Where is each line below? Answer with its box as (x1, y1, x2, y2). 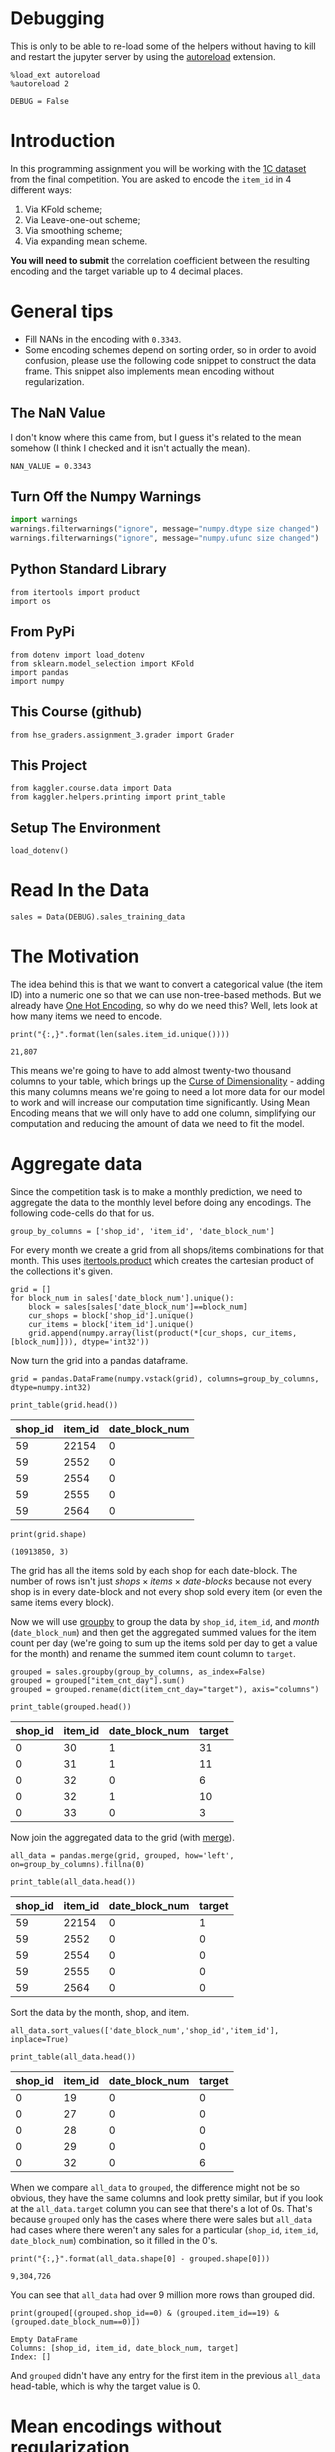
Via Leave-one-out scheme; (24, 213, 141, 226)
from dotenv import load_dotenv (10, 650, 145, 660)
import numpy (10, 676, 65, 686)
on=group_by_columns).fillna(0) (10, 1859, 145, 1869)
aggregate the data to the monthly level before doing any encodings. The (10, 1196, 312, 1208)
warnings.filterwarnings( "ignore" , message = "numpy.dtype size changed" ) (10, 524, 320, 534)
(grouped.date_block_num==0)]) (10, 2317, 141, 2327)
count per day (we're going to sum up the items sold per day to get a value (10, 1637, 318, 1649)
